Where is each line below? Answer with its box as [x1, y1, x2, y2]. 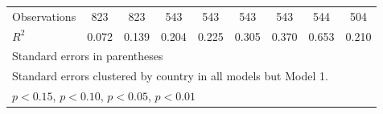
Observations [12, 7, 76, 24]
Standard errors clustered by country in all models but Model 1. [12, 67, 328, 84]
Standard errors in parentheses [12, 47, 163, 64]
